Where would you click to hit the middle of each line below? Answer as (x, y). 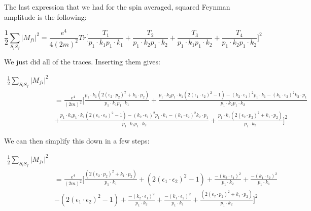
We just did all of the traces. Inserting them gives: (82, 61)
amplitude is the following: (45, 16)
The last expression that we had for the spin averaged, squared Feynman (117, 7)
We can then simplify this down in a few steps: (77, 140)
